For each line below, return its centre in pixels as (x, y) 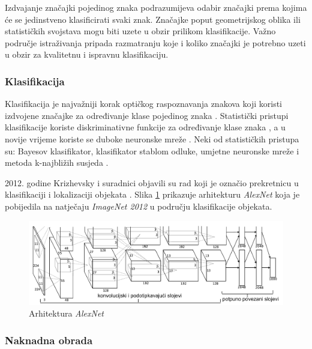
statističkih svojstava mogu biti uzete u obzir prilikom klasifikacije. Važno (140, 31)
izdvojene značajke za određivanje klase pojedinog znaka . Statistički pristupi (147, 115)
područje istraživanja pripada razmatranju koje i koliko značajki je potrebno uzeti (155, 42)
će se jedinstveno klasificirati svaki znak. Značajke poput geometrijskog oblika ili (153, 19)
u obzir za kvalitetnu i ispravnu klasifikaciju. (87, 54)
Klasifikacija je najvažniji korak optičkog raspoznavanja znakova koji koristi (144, 104)
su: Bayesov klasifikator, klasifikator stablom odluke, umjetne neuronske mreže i (152, 150)
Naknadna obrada (49, 340)
